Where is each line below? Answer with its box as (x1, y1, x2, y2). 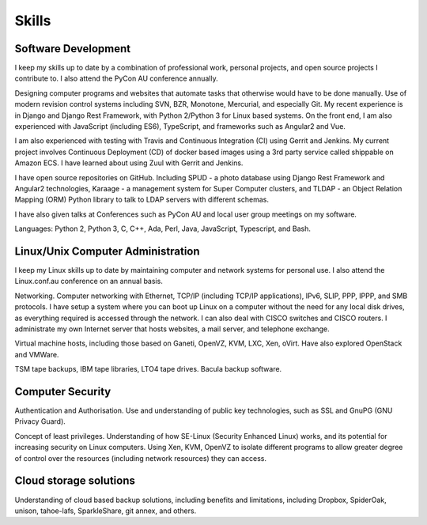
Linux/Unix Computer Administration (14, 244, 201, 258)
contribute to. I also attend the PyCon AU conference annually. (14, 74, 218, 83)
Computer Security (14, 384, 111, 398)
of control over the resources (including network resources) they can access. (14, 453, 266, 463)
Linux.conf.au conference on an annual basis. (14, 277, 164, 286)
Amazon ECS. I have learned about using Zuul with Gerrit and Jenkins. (14, 158, 244, 168)
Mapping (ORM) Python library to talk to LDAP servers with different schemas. (14, 195, 269, 205)
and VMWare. (14, 349, 59, 359)
